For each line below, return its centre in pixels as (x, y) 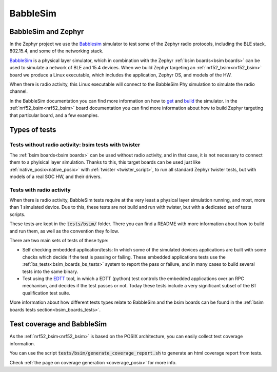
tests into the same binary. (50, 271)
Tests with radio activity (40, 190)
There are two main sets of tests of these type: (59, 240)
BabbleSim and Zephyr (47, 32)
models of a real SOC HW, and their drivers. (56, 177)
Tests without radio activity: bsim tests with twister (75, 145)
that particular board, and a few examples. (54, 115)
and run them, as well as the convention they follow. (64, 231)
